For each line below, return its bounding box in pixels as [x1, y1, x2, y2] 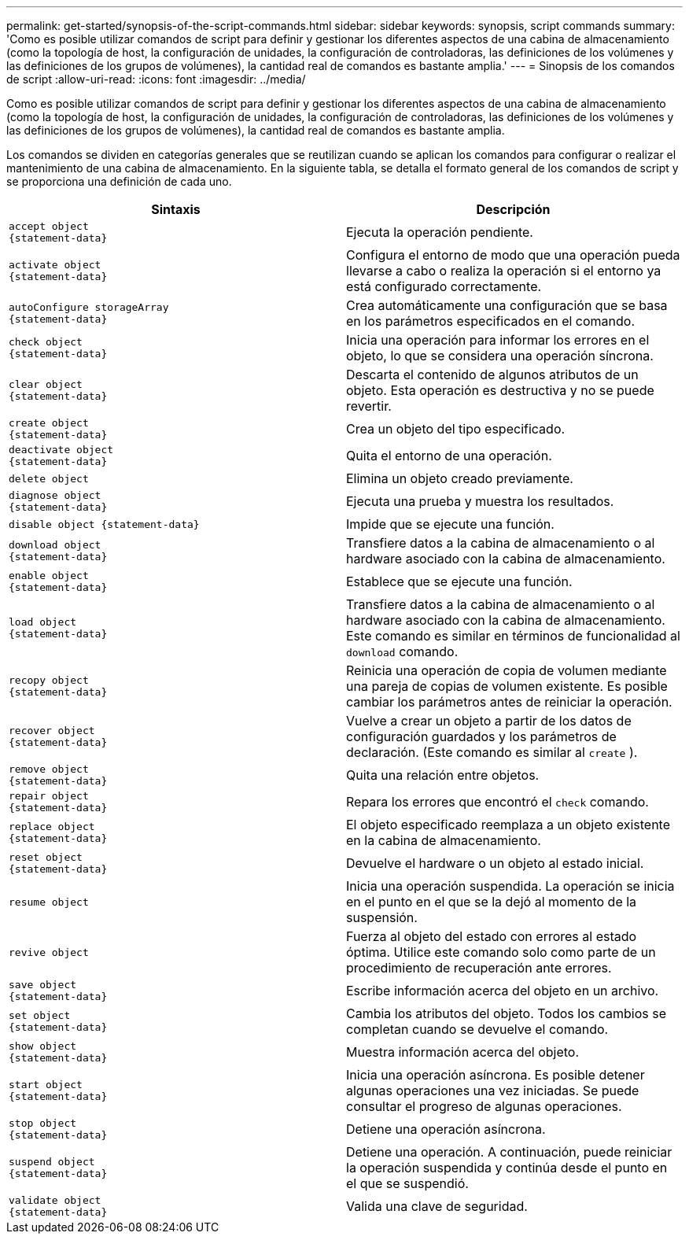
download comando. [346, 644, 459, 659]
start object [9, 1079, 83, 1091]
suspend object [9, 1156, 95, 1168]
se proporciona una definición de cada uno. [6, 175, 232, 188]
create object [9, 417, 89, 429]
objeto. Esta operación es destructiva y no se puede [346, 382, 654, 398]
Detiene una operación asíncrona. [346, 1121, 546, 1137]
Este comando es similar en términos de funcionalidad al [346, 628, 680, 644]
